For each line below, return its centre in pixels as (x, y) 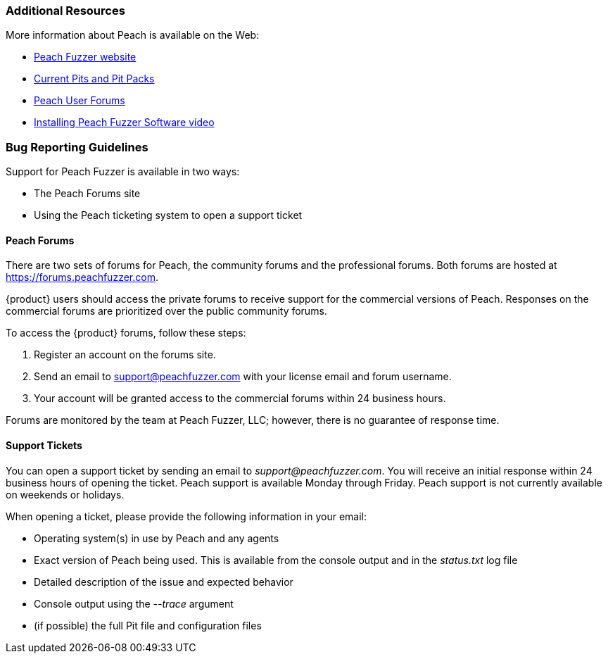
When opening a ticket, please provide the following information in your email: (186, 516)
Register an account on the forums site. (125, 355)
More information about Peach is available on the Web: (133, 35)
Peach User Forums (80, 101)
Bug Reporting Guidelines (77, 147)
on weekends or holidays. (65, 494)
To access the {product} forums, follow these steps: (126, 333)
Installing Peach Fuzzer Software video (124, 123)
